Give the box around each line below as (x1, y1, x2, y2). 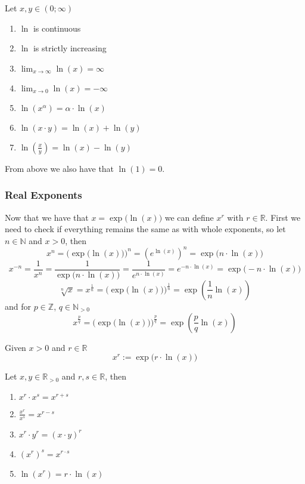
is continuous (33, 21, 81, 34)
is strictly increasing (33, 42, 107, 54)
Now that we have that (5, 211, 89, 223)
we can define (164, 211, 214, 223)
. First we (265, 211, 301, 223)
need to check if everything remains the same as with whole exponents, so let (5, 223, 286, 235)
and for (5, 300, 32, 312)
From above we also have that (5, 162, 114, 174)
